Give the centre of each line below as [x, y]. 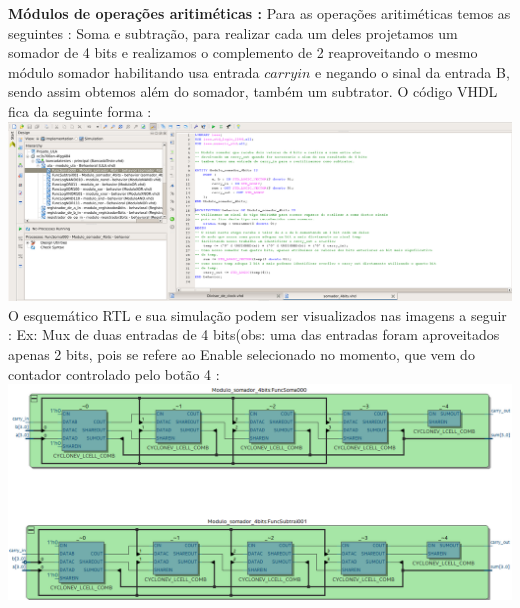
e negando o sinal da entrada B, [412, 71]
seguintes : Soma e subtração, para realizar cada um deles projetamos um [233, 32]
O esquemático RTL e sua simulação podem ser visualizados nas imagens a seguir [257, 314]
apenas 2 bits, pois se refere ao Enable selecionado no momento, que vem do [241, 353]
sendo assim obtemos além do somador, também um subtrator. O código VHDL [253, 91]
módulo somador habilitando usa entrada [134, 71]
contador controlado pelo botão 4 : [114, 373]
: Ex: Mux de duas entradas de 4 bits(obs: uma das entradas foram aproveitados [254, 334]
